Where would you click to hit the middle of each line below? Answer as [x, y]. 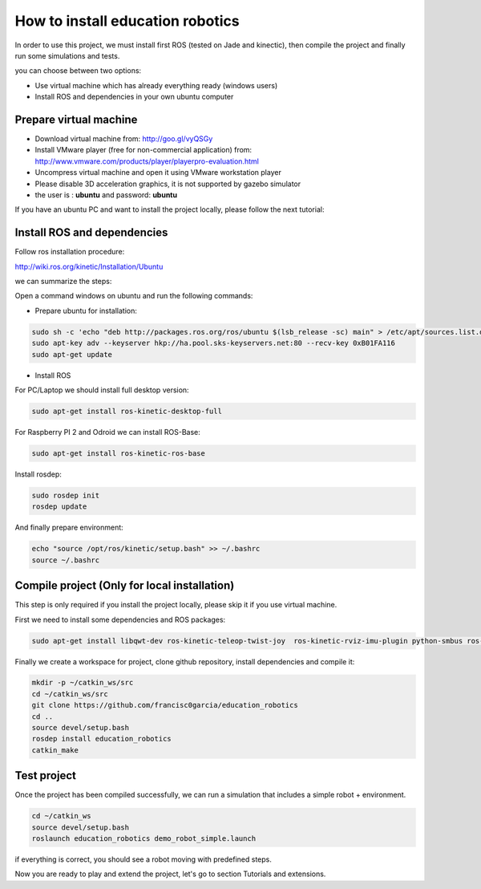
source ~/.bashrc [66, 560]
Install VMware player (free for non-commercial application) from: [143, 150]
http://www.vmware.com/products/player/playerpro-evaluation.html [147, 161]
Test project [45, 775]
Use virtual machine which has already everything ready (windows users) [156, 85]
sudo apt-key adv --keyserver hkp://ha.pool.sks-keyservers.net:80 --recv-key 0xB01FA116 [214, 343]
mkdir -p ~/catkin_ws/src [83, 683]
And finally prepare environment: [69, 528]
